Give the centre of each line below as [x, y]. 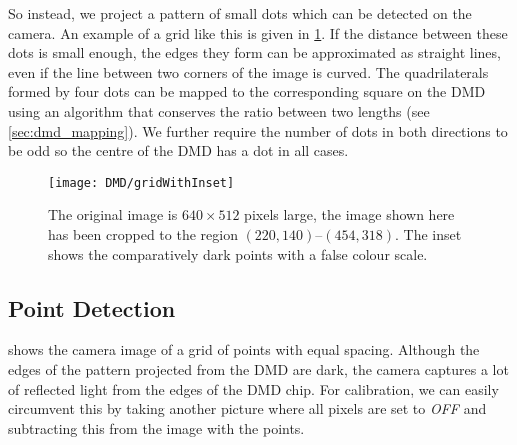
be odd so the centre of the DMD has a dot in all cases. [178, 150]
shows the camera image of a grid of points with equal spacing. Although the [244, 349]
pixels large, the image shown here [349, 214]
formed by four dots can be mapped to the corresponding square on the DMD [247, 91]
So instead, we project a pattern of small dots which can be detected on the [240, 13]
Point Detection [92, 307]
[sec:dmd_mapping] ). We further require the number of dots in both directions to [258, 130]
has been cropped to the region [143, 234]
